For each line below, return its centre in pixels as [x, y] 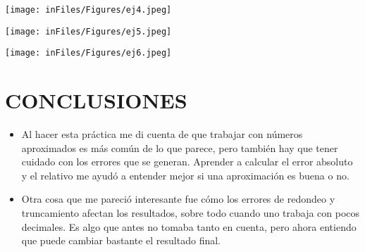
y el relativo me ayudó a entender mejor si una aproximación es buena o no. [185, 175]
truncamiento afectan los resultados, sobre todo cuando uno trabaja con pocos [191, 213]
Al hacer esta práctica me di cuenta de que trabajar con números [162, 134]
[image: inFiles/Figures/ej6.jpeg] [88, 53]
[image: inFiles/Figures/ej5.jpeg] [88, 31]
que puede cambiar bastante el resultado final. [121, 240]
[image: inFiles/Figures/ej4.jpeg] [88, 10]
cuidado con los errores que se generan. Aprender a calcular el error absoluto [187, 162]
